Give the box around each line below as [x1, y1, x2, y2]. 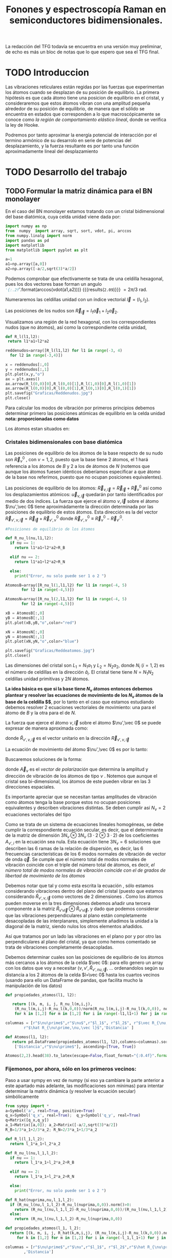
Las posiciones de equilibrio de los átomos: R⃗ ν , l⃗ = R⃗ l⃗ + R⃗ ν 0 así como [5, 484, 162, 492]
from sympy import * [5, 1103, 50, 1109]
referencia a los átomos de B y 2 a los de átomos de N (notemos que [5, 463, 150, 469]
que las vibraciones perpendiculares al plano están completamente [5, 912, 147, 918]
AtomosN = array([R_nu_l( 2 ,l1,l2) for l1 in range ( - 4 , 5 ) [5, 597, 127, 602]
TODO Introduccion [5, 67, 90, 78]
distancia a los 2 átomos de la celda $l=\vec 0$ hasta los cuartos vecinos [5, 971, 160, 978]
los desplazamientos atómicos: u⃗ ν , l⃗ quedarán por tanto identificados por [5, 492, 164, 499]
